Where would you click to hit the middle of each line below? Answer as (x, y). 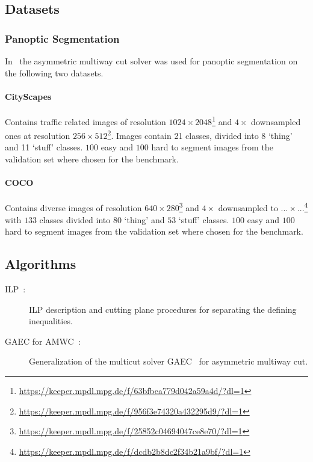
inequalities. (51, 321)
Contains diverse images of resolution (73, 208)
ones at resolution (38, 135)
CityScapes (28, 96)
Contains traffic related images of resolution (85, 121)
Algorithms (41, 264)
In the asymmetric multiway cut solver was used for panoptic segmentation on (151, 61)
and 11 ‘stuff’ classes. (44, 147)
